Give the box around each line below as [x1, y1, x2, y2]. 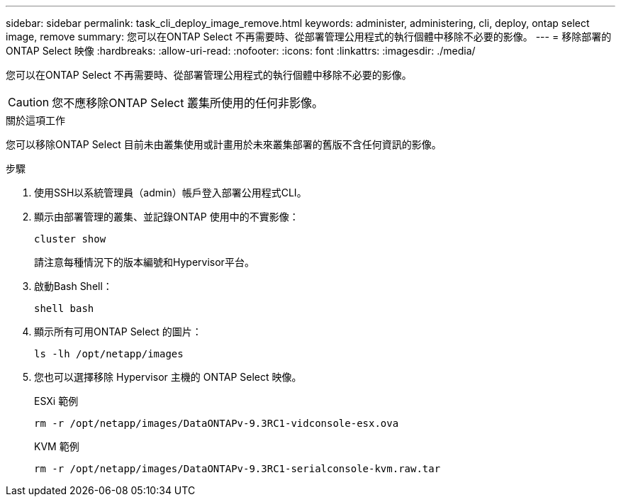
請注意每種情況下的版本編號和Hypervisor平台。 [34, 256, 254, 268]
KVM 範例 [34, 440, 79, 452]
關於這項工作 [6, 114, 65, 126]
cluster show [34, 233, 106, 245]
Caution [8, 95, 50, 109]
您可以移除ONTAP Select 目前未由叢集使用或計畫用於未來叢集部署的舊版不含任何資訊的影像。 [6, 138, 442, 150]
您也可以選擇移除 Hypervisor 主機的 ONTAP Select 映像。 [34, 371, 302, 383]
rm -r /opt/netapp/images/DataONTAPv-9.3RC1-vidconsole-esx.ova [34, 418, 399, 429]
